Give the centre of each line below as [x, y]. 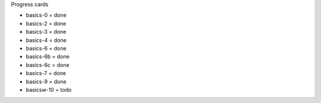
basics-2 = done [46, 23]
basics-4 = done [46, 40]
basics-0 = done [46, 15]
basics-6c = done [48, 65]
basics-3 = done [46, 32]
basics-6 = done [46, 48]
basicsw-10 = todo [49, 89]
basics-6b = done [48, 57]
